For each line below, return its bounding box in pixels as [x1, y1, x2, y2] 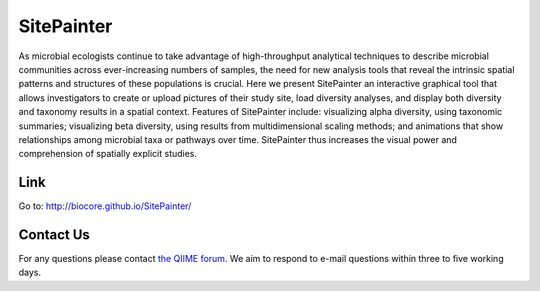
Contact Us [18, 226, 90, 243]
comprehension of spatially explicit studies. [18, 148, 198, 160]
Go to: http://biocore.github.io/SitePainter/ [18, 200, 192, 212]
